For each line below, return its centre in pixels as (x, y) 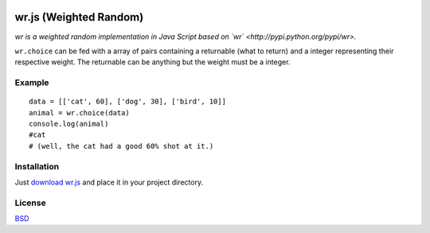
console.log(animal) (69, 124)
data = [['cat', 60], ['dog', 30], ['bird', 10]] (128, 102)
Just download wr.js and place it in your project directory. (109, 182)
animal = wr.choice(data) (80, 113)
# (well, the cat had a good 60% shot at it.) (121, 146)
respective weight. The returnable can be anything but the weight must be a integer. (152, 62)
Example (32, 83)
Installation (37, 166)
